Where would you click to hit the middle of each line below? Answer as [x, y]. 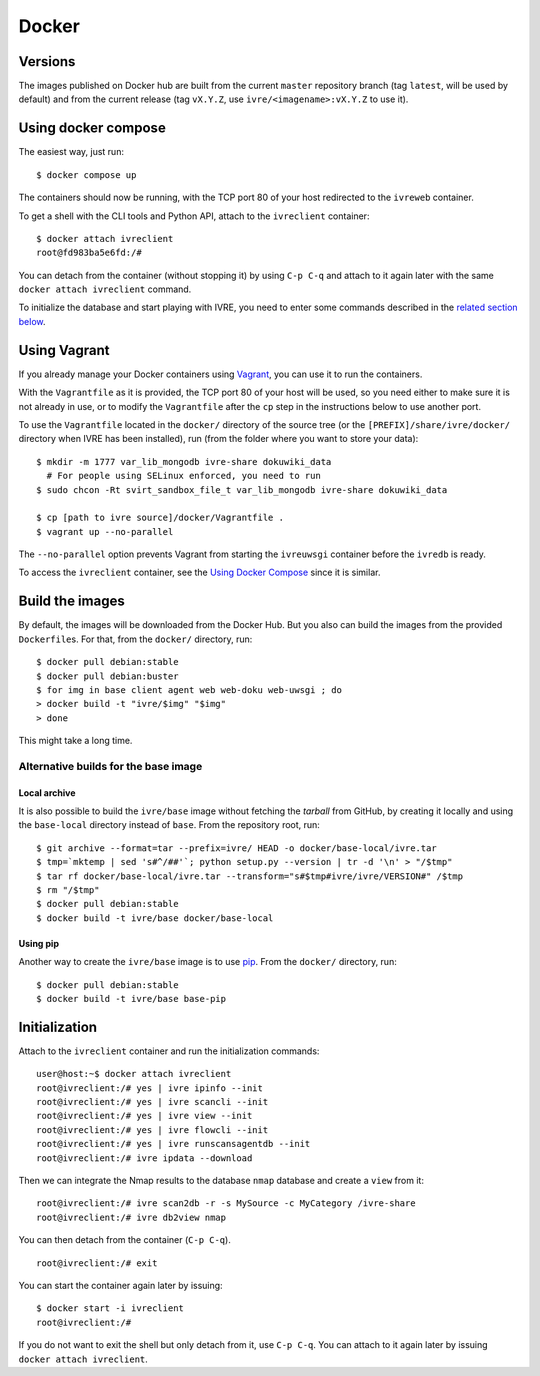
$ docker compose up [86, 174]
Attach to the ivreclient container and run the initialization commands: [169, 1051]
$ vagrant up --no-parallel [105, 531]
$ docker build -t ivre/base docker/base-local [155, 918]
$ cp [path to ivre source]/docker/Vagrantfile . [160, 518]
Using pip [39, 943]
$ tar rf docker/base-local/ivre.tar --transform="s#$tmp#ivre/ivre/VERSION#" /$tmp [250, 876]
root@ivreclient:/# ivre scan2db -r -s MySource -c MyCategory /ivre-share [226, 1203]
